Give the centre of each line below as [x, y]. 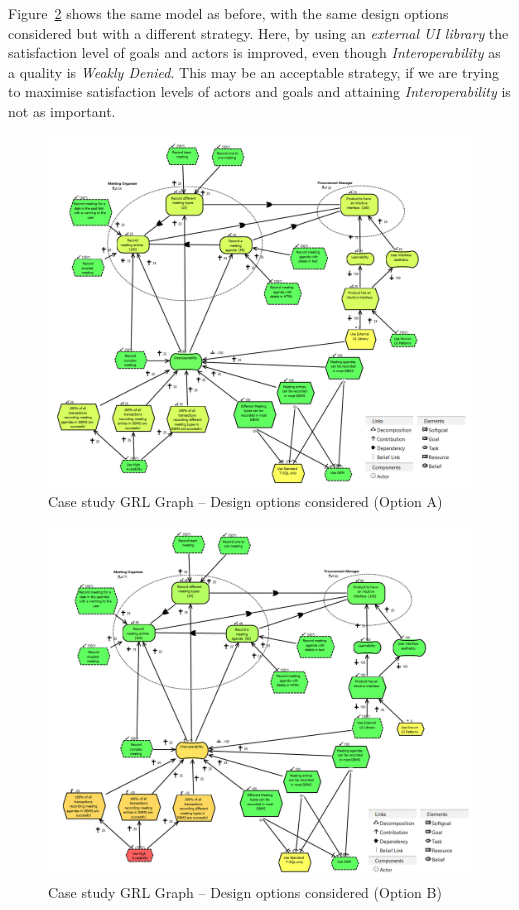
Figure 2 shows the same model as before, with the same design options [228, 13]
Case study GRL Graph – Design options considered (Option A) [245, 501]
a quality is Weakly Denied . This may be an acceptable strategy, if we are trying [253, 71]
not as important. [62, 110]
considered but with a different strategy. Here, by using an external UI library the [258, 32]
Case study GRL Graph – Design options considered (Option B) [245, 892]
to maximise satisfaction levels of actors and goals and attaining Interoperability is [259, 91]
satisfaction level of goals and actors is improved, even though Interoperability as [254, 52]
